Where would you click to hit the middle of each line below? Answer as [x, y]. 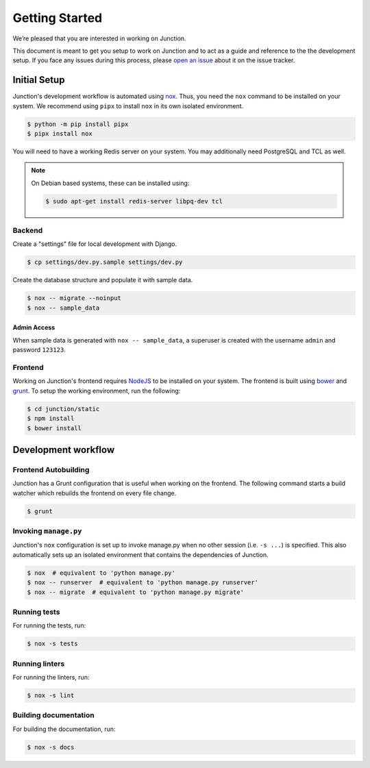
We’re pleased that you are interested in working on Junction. [99, 38]
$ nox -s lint [51, 695]
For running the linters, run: [51, 677]
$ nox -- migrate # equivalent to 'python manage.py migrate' [136, 592]
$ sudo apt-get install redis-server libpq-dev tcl [134, 201]
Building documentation [54, 715]
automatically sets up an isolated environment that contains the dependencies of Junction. [140, 554]
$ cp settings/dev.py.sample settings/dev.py [105, 262]
